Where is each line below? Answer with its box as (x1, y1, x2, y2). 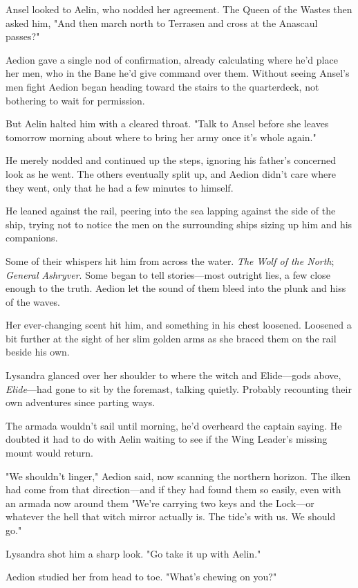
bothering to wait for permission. (6, 93, 145, 107)
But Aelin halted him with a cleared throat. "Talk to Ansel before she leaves (6, 116, 329, 131)
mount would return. (6, 445, 93, 460)
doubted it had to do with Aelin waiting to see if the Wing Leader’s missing (6, 432, 328, 446)
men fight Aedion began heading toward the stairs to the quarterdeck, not (6, 79, 319, 93)
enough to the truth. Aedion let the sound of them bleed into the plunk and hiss (6, 281, 346, 295)
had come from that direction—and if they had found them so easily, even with (6, 482, 341, 497)
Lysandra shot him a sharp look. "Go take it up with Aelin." (6, 546, 261, 560)
